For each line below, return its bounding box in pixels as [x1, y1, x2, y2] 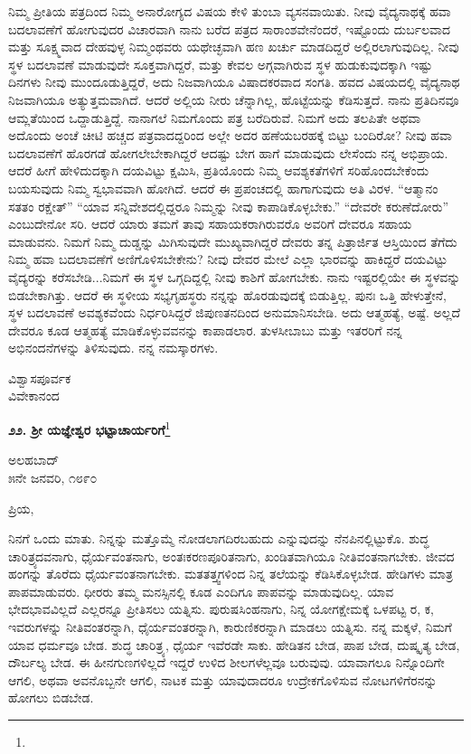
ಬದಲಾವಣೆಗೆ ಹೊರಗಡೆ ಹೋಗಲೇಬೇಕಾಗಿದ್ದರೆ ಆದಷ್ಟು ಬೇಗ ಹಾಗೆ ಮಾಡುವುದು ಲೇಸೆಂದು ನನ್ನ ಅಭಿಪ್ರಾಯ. [8, 143, 448, 162]
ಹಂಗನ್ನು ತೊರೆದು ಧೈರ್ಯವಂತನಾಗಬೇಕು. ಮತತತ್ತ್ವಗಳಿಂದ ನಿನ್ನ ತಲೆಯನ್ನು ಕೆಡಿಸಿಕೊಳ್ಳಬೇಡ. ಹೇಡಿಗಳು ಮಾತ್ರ [8, 564, 454, 583]
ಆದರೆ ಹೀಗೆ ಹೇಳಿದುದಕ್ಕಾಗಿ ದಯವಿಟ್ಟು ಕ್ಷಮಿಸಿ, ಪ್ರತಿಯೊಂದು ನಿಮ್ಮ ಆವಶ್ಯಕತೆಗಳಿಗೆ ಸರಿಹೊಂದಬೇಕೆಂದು [8, 161, 429, 180]
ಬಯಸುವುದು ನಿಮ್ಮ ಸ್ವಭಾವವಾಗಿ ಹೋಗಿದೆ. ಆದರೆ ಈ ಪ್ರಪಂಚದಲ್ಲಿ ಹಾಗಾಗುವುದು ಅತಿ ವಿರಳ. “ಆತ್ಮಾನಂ [8, 178, 438, 197]
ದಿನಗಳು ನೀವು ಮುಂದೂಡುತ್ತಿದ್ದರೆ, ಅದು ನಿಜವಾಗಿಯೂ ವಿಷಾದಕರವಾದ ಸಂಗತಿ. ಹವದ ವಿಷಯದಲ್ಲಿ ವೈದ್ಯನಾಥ [8, 72, 460, 91]
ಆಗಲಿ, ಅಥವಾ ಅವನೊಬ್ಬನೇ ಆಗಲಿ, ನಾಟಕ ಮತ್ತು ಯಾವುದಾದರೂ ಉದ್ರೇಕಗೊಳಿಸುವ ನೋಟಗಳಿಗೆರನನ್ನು [8, 670, 438, 689]
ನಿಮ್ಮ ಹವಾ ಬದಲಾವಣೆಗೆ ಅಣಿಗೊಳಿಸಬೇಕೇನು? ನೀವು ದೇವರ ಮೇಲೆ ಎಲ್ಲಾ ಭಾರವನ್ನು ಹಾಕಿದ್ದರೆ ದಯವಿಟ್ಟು [8, 250, 447, 269]
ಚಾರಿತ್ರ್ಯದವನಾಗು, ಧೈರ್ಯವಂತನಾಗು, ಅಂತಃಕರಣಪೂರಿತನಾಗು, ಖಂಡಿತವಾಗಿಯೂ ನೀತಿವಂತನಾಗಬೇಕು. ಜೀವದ [8, 546, 455, 565]
